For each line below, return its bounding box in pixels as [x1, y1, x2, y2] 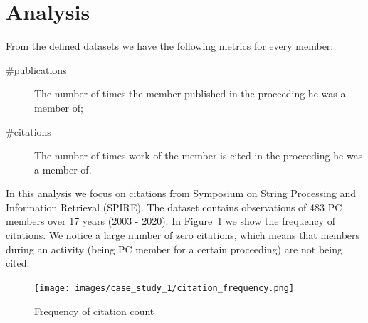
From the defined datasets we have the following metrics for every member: [6, 38, 334, 53]
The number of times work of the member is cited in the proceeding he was [34, 148, 363, 163]
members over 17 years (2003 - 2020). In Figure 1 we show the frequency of [6, 213, 335, 228]
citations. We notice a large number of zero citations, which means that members [6, 228, 360, 243]
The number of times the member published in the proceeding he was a [34, 86, 346, 101]
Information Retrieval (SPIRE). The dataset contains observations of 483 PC [6, 199, 342, 214]
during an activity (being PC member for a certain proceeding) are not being [6, 241, 342, 256]
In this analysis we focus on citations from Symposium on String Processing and [6, 186, 357, 201]
